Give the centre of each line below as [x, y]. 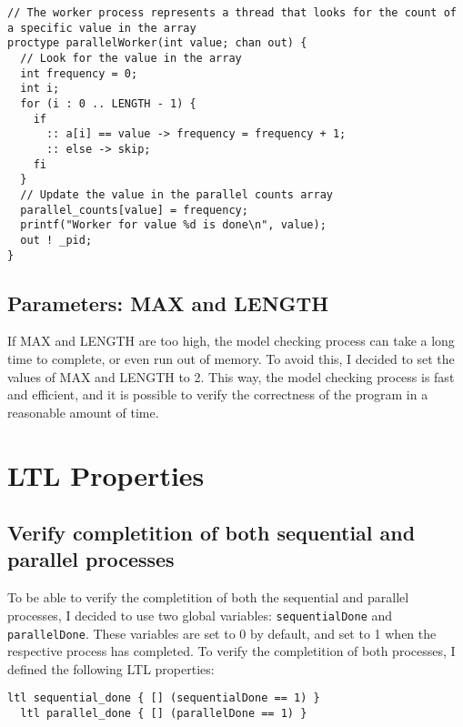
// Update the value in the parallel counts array [176, 194]
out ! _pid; [56, 240]
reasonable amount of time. [83, 412]
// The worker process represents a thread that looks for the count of [232, 13]
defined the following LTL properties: [111, 668]
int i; [40, 89]
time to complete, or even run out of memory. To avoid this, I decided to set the [231, 358]
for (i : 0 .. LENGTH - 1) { [108, 103]
